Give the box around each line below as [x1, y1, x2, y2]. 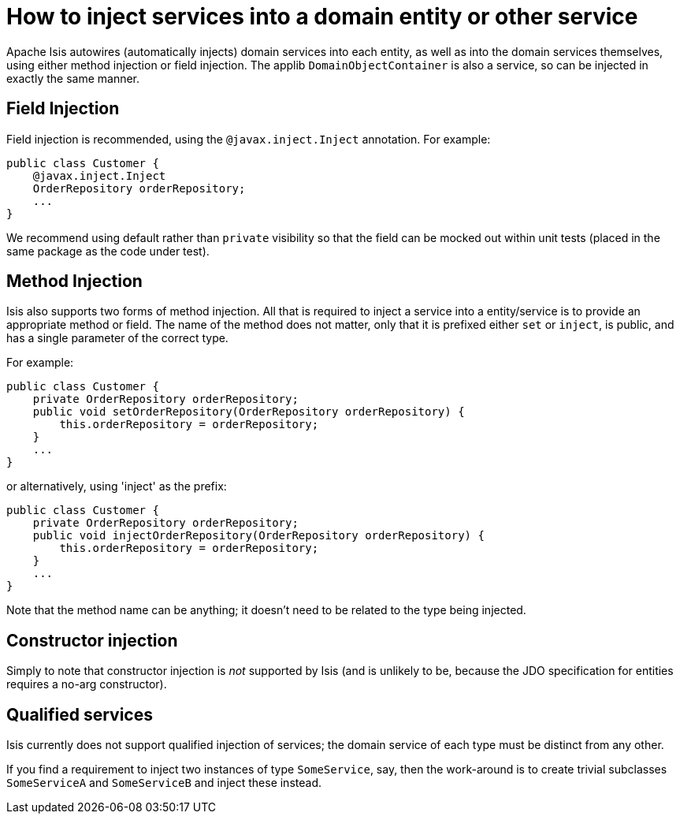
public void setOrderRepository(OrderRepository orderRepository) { [32, 405, 465, 419]
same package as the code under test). [6, 244, 210, 258]
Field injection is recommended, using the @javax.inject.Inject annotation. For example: [6, 132, 491, 146]
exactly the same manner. [6, 71, 140, 85]
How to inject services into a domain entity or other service [6, 3, 638, 30]
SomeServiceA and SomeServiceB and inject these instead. [6, 776, 321, 790]
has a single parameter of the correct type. [6, 331, 229, 345]
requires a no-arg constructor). [6, 677, 167, 691]
